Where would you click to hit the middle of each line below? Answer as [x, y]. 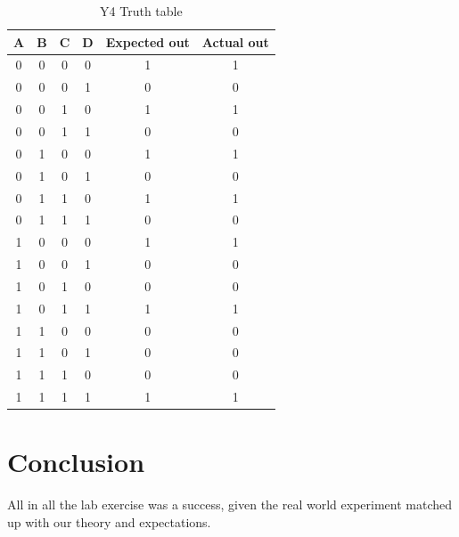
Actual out [235, 41]
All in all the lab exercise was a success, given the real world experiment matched [230, 504]
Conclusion [76, 462]
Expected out [148, 41]
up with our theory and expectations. [109, 521]
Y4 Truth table [141, 11]
